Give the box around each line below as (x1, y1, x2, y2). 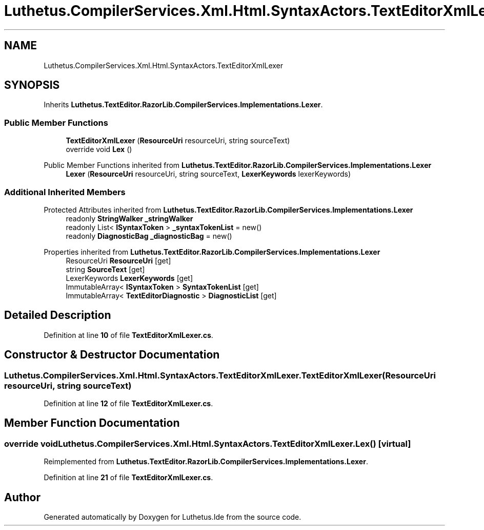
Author (4, 490, 41, 504)
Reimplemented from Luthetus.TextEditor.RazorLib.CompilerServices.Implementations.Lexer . (44, 457, 368, 466)
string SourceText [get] (66, 264, 145, 274)
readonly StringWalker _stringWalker (66, 214, 193, 223)
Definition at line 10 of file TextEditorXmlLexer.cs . (44, 330, 213, 339)
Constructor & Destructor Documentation (4, 348, 220, 362)
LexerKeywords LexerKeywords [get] (66, 273, 193, 282)
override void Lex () (66, 145, 132, 154)
